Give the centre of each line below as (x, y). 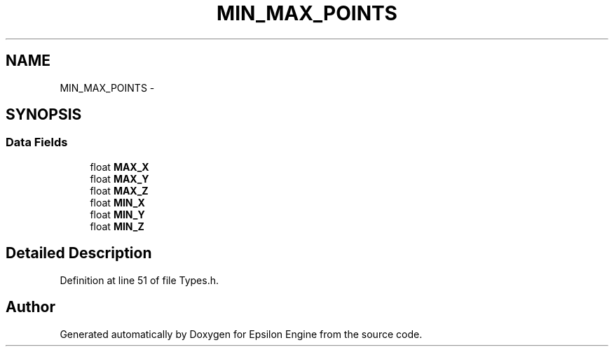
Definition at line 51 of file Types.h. (139, 280)
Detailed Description (79, 253)
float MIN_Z (117, 226)
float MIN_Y (117, 214)
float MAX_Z (119, 190)
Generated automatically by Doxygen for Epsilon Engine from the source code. (241, 334)
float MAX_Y (120, 178)
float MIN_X (117, 202)
